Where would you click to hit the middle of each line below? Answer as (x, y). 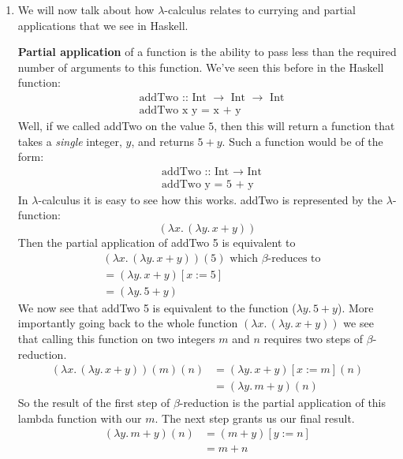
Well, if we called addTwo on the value (111, 126)
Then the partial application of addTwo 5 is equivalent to (157, 243)
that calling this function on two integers (116, 338)
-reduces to (294, 258)
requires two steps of (313, 338)
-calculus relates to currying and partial (260, 9)
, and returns (162, 141)
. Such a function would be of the (302, 141)
